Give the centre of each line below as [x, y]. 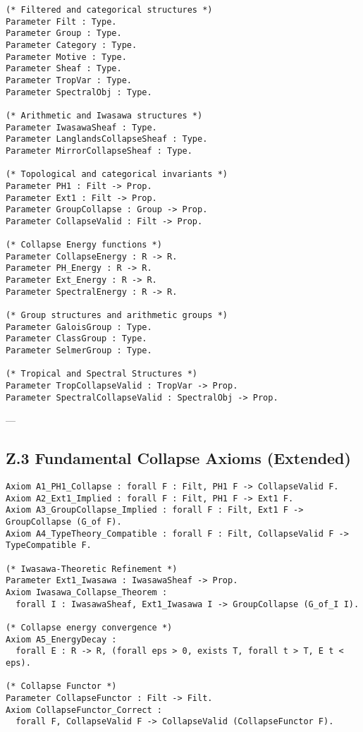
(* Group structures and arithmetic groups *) [117, 316]
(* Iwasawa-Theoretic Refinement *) [92, 569]
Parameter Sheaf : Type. [64, 69]
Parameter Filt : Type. [61, 22]
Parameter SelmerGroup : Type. [79, 351]
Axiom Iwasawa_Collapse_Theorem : [87, 593]
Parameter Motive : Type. [66, 57]
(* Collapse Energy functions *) [84, 245]
